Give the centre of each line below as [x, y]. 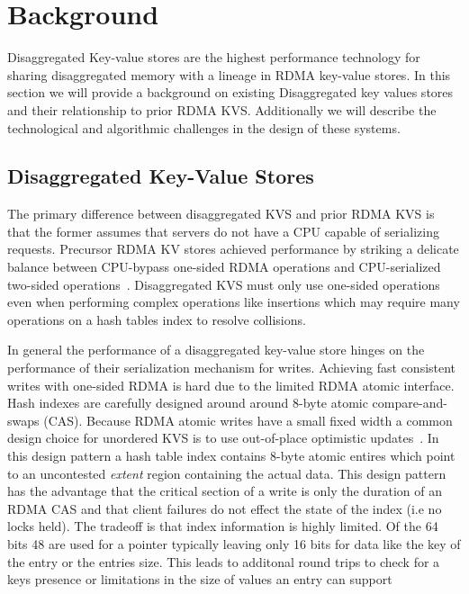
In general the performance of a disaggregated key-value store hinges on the [216, 350]
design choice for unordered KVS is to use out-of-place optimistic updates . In [223, 438]
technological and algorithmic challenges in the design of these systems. [204, 127]
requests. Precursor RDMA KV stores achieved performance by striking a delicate [233, 249]
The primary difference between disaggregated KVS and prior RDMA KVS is [221, 214]
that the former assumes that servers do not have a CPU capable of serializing [223, 231]
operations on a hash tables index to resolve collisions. [157, 319]
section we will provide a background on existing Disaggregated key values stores [230, 92]
